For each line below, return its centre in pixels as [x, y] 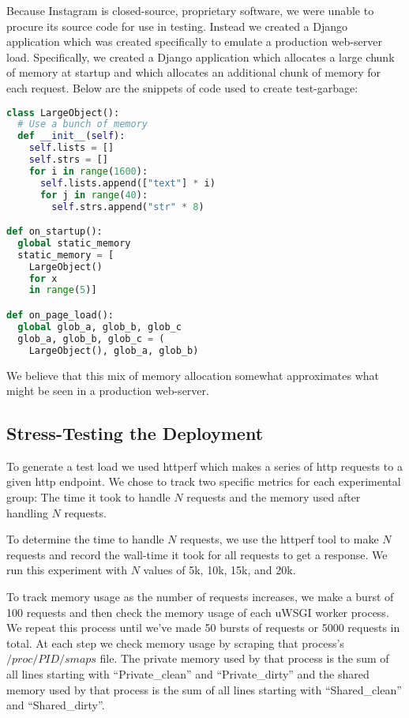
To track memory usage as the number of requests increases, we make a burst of [200, 597]
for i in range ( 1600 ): [88, 171]
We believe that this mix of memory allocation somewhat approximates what [193, 375]
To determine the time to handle [85, 539]
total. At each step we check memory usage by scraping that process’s [175, 643]
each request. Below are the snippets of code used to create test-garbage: [182, 87]
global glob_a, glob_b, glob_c [99, 327]
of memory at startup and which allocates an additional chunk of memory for [193, 72]
